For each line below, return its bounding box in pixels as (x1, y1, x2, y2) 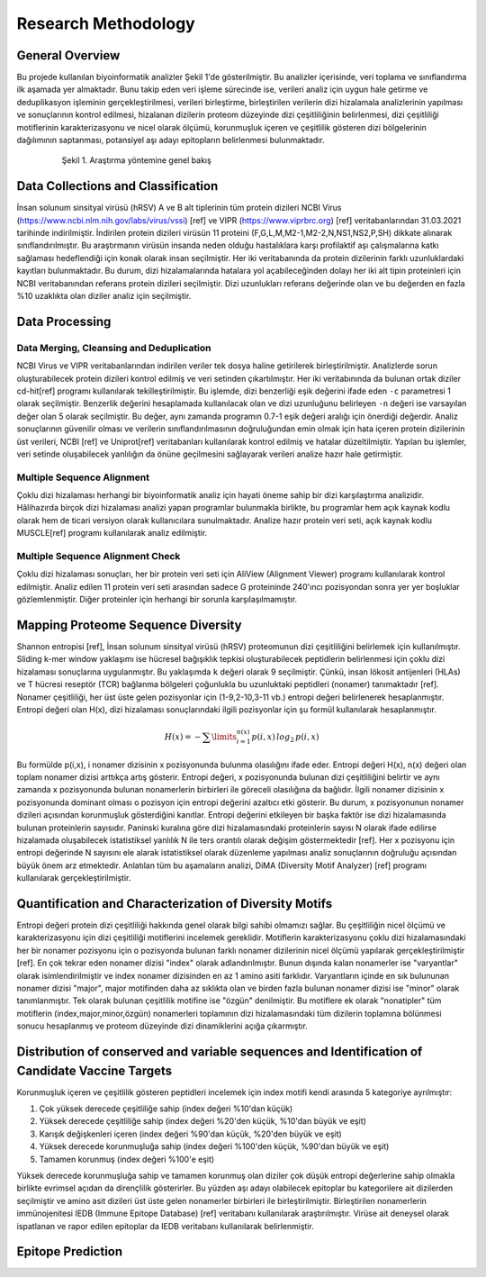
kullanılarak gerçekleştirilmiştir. (16, 873, 131, 883)
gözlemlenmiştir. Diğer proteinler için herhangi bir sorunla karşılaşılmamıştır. (16, 594, 297, 605)
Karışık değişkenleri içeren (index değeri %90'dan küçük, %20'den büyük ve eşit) (39, 1128, 342, 1139)
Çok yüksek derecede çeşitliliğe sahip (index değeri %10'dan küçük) (39, 1103, 293, 1114)
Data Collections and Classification (16, 178, 219, 194)
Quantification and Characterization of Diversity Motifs (16, 896, 333, 911)
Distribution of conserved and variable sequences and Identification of (16, 1044, 423, 1059)
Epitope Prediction (16, 1244, 123, 1260)
